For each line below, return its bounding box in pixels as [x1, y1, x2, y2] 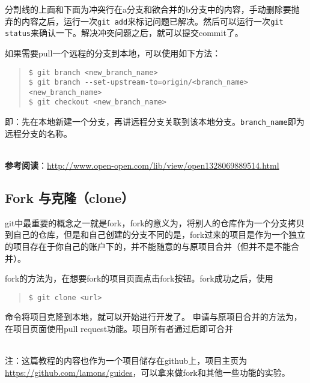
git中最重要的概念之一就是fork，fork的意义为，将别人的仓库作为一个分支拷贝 [5, 216, 305, 229]
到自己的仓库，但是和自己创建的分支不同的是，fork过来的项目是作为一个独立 [5, 228, 306, 241]
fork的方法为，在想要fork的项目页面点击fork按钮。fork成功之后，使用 [5, 272, 273, 285]
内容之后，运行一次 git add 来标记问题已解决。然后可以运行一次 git [21, 14, 284, 27]
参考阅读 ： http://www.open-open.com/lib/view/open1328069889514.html [5, 158, 279, 171]
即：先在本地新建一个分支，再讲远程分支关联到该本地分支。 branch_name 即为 [5, 115, 305, 128]
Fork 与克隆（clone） [5, 188, 134, 207]
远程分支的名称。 [5, 127, 72, 139]
